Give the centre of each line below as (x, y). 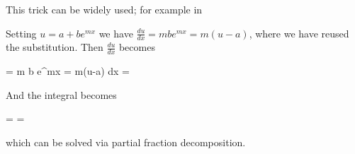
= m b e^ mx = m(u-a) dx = (68, 71)
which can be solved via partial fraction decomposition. (126, 142)
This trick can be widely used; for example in (104, 9)
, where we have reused (299, 33)
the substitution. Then (55, 47)
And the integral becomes (61, 94)
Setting (21, 33)
